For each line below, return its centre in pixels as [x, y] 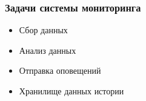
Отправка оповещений [60, 70]
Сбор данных [43, 30]
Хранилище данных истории [71, 91]
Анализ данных [48, 50]
